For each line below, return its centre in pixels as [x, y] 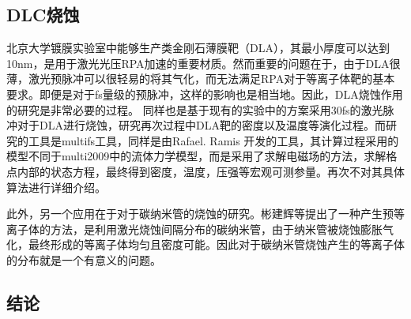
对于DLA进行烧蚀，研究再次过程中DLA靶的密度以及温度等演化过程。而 [201, 125]
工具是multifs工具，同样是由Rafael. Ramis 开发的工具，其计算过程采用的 [213, 140]
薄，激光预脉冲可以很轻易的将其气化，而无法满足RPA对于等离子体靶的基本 [201, 79]
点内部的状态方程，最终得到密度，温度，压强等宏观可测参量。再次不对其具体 [205, 171]
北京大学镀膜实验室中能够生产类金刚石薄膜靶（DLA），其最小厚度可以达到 [198, 48]
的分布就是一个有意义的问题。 [84, 259]
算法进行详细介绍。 [56, 187]
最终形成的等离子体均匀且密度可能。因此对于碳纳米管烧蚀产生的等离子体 [216, 244]
